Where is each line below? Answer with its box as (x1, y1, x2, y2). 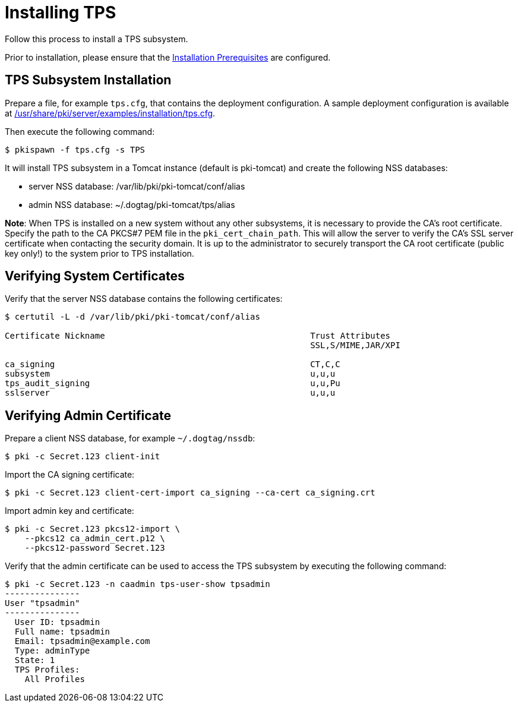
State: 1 (14, 655, 55, 665)
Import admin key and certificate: (5, 506, 134, 516)
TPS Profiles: (14, 665, 80, 675)
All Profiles (24, 674, 85, 684)
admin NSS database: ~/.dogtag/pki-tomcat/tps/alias (29, 199, 235, 210)
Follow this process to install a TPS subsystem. (5, 33, 188, 44)
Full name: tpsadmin (14, 627, 110, 637)
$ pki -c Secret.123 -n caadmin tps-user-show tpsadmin (5, 579, 270, 589)
